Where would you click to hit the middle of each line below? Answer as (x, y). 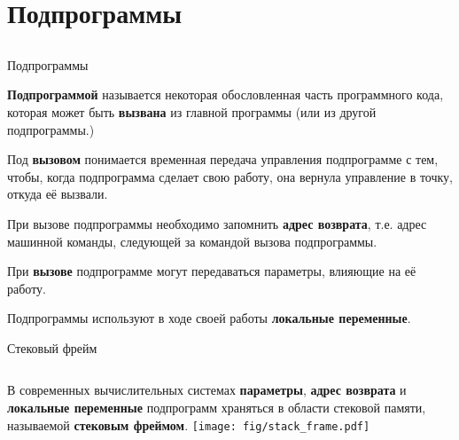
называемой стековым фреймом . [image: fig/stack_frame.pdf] (189, 424)
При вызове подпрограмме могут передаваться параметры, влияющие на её (212, 271)
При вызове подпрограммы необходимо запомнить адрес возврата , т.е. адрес (217, 223)
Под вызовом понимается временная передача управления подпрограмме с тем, (223, 159)
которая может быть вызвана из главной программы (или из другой (192, 111)
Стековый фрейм (52, 347)
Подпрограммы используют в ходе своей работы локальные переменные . (209, 318)
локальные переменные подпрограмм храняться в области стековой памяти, (217, 408)
